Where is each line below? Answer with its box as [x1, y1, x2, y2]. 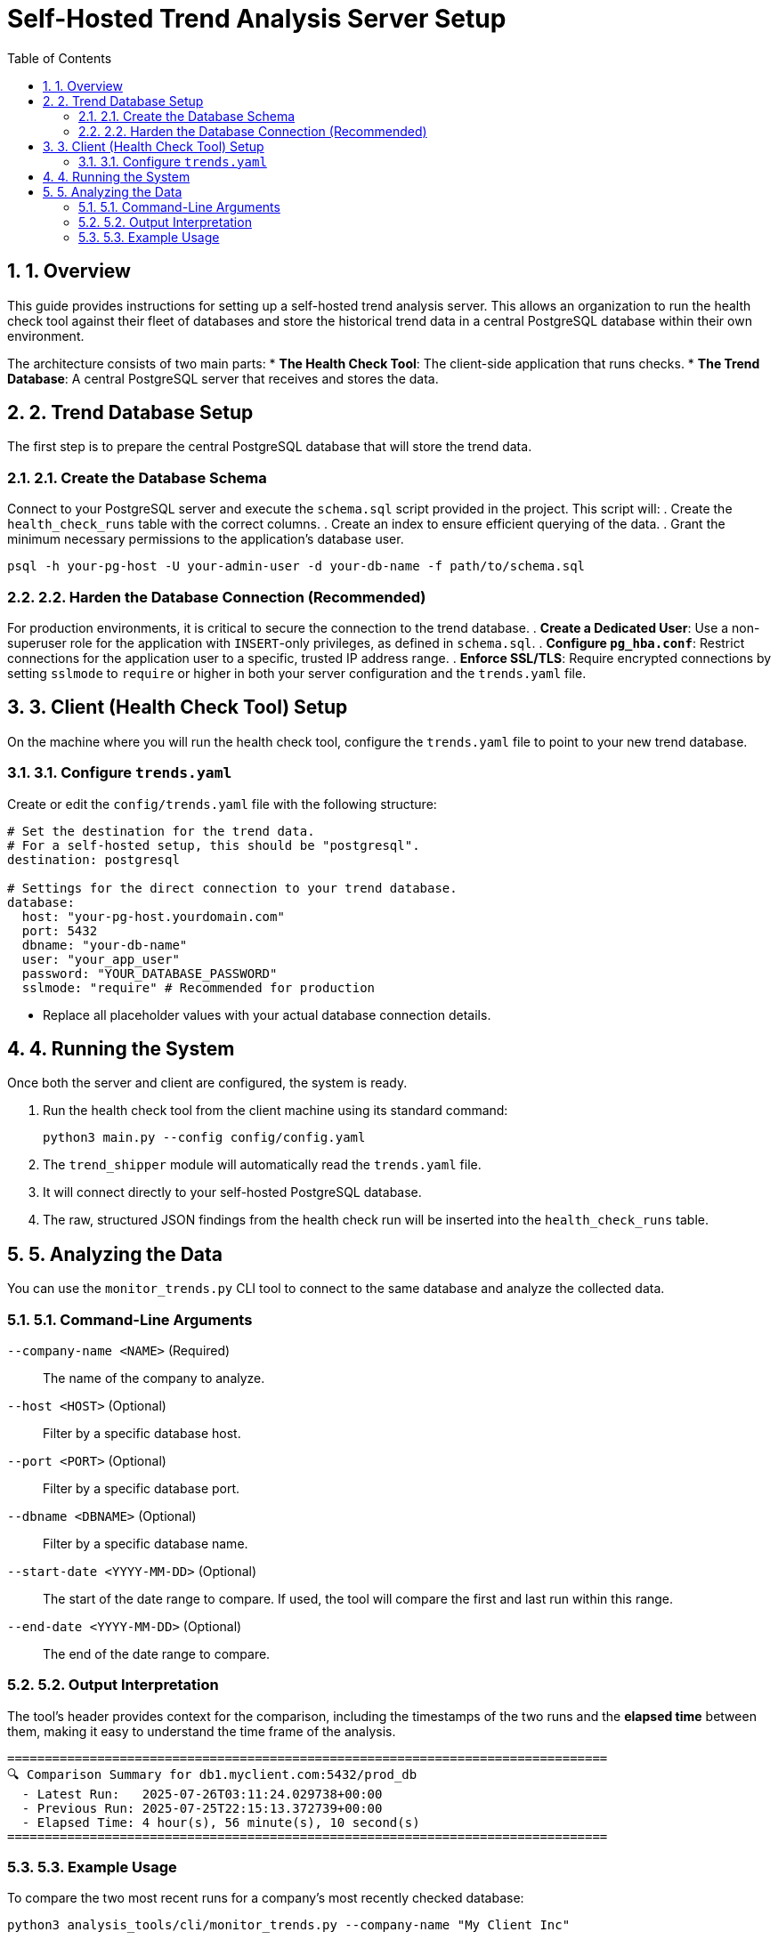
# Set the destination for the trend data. [7, 823, 315, 838]
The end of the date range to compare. [43, 1645, 271, 1661]
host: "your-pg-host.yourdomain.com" [21, 909, 285, 924]
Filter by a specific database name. [43, 1535, 248, 1551]
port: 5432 [21, 923, 98, 938]
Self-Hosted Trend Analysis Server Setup [7, 4, 507, 34]
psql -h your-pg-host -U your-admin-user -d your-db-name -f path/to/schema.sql [7, 559, 586, 574]
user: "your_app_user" [21, 951, 180, 966]
